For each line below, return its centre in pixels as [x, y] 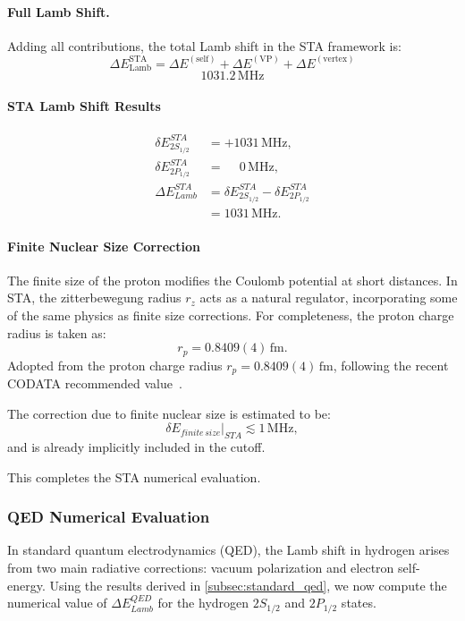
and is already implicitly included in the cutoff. [136, 447]
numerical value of [57, 603]
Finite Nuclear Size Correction [104, 246]
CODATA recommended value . [95, 383]
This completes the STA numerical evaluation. [134, 476]
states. [359, 603]
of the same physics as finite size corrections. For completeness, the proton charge [231, 315]
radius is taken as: [57, 332]
